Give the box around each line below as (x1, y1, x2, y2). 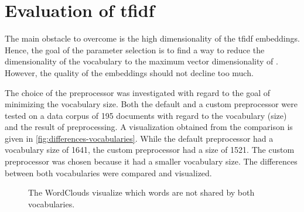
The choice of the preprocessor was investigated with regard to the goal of (5, 86, 271, 98)
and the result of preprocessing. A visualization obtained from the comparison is (5, 121, 293, 133)
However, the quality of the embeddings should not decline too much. (5, 66, 254, 78)
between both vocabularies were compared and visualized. (5, 166, 212, 179)
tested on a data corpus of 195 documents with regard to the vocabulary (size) (5, 109, 287, 121)
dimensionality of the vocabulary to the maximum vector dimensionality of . (5, 55, 278, 67)
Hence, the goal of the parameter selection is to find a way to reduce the (5, 43, 265, 56)
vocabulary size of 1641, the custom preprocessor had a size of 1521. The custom (5, 143, 295, 156)
